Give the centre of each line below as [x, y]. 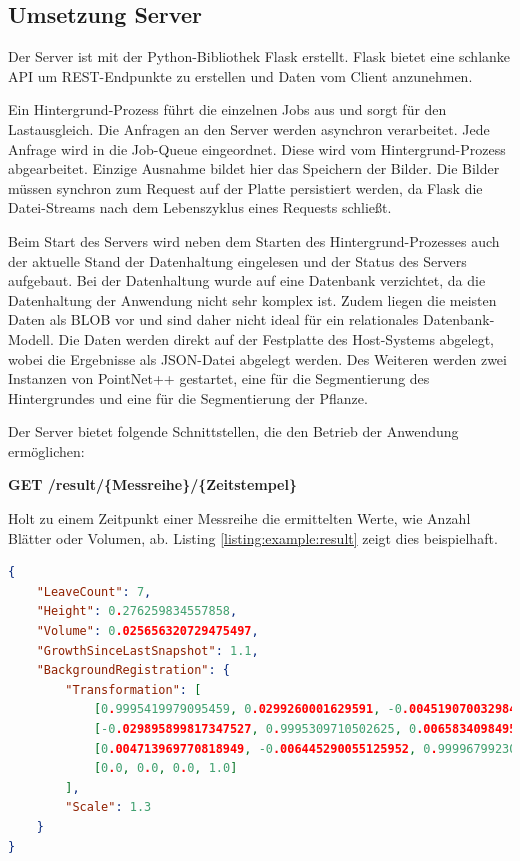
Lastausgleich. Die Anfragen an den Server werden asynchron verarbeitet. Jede [249, 128]
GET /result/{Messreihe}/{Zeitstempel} [152, 484]
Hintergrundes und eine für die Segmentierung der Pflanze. [188, 397]
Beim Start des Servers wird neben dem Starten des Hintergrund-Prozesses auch [254, 240]
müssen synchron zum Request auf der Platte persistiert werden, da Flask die [245, 187]
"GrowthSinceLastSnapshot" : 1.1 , [147, 650]
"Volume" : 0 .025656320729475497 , [147, 631]
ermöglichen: [46, 450]
